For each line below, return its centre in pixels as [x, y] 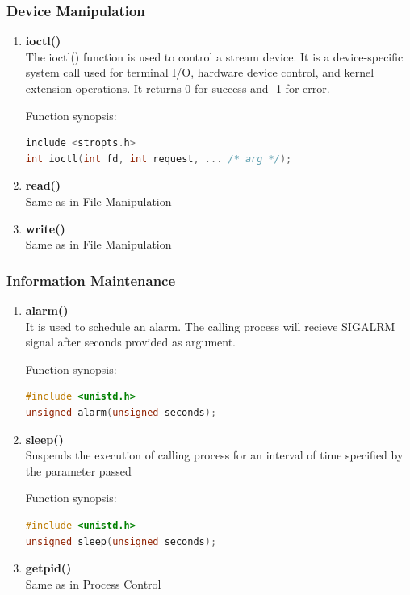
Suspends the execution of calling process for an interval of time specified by [214, 455]
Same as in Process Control [93, 583]
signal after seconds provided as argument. [130, 342]
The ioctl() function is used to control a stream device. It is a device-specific [214, 56]
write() [45, 228]
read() [43, 185]
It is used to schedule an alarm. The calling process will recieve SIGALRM [210, 326]
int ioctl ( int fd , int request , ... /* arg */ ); [159, 159]
